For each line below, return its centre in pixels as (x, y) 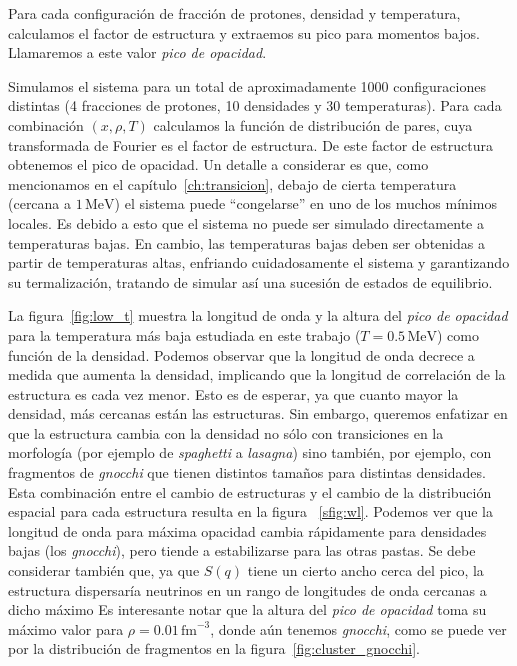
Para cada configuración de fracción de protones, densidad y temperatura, (234, 13)
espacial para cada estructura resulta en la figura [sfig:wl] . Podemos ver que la (250, 511)
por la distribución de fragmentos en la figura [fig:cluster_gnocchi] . (214, 648)
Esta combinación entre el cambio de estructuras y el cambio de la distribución (250, 491)
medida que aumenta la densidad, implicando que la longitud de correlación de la (257, 374)
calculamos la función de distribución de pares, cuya (313, 124)
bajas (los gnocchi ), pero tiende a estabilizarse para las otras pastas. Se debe (242, 550)
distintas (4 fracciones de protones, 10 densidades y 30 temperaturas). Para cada (255, 105)
